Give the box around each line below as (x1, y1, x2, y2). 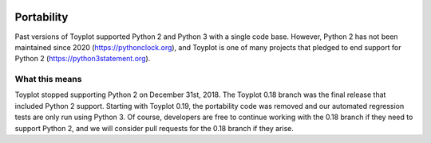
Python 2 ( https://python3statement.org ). (14, 54, 151, 64)
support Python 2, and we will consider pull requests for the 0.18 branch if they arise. (14, 123, 295, 133)
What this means (14, 74, 82, 85)
